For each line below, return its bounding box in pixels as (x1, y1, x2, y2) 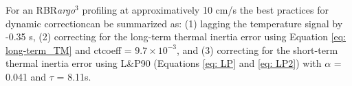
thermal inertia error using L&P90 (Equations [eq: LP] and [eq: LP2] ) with (5, 56, 322, 70)
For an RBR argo (5, 3, 76, 16)
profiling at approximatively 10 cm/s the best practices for (82, 3, 329, 16)
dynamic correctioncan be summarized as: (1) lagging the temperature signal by (5, 16, 343, 30)
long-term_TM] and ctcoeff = (5, 42, 132, 57)
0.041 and (5, 69, 47, 83)
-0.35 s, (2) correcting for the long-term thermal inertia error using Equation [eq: (5, 29, 346, 44)
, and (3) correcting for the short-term (177, 42, 338, 57)
